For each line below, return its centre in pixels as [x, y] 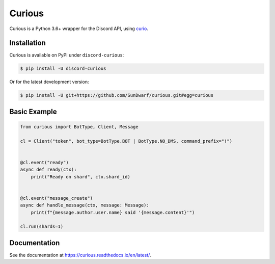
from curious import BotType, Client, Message [79, 127]
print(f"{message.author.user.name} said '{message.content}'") [113, 212]
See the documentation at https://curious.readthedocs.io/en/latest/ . [80, 255]
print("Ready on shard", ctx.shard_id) [81, 177]
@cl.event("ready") [44, 162]
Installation [28, 43]
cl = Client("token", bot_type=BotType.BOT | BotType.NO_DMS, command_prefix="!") [126, 141]
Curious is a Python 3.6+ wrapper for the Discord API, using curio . [79, 29]
